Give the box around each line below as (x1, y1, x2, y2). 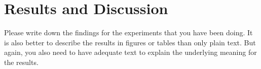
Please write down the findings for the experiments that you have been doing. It (4, 27, 253, 38)
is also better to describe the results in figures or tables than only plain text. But (4, 37, 256, 47)
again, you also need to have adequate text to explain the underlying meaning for (4, 47, 257, 57)
